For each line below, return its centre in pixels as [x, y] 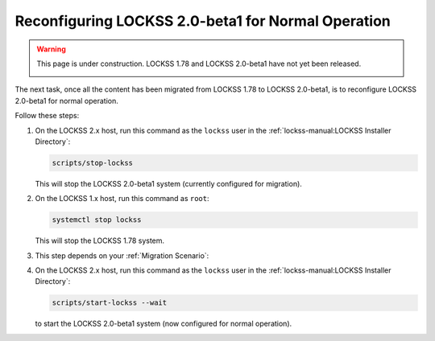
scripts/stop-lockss [92, 162]
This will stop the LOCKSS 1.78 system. [100, 240]
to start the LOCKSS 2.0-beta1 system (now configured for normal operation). [164, 324]
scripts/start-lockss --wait [110, 303]
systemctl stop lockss [97, 220]
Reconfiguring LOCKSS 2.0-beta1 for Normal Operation [203, 21]
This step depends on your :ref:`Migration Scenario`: [122, 255]
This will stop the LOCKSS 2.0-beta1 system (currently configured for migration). [168, 183]
